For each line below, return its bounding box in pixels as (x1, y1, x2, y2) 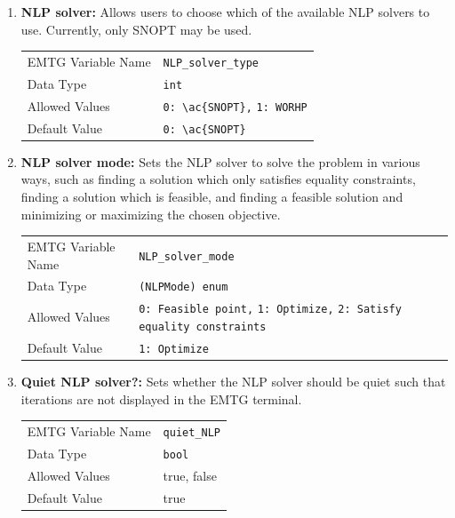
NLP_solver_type (163, 56, 259, 69)
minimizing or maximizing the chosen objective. (20, 204, 281, 223)
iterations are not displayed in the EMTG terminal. (20, 389, 302, 408)
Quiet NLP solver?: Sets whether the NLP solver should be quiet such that (20, 372, 446, 390)
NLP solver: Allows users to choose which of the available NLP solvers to (20, 3, 430, 20)
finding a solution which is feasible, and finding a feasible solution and (20, 187, 403, 205)
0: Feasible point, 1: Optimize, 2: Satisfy (139, 303, 402, 316)
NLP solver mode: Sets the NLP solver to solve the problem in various (20, 152, 420, 171)
